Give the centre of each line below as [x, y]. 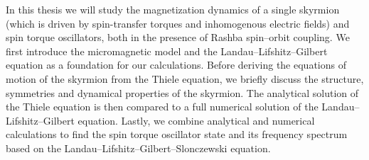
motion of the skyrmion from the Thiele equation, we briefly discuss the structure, [185, 78]
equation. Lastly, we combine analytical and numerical [196, 120]
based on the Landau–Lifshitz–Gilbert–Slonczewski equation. [138, 148]
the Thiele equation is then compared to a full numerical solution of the [162, 107]
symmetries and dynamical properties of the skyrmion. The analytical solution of [182, 92]
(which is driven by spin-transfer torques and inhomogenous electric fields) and [178, 23]
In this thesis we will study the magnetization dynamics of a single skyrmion [173, 9]
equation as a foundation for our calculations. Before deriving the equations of [176, 65]
